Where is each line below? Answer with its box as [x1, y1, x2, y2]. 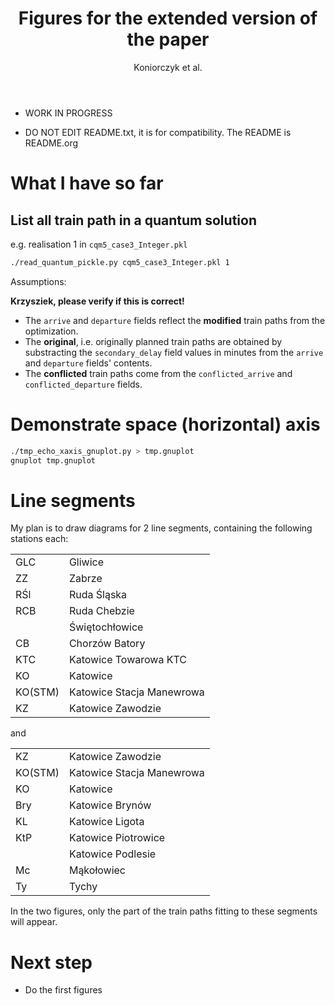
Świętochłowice [68, 620, 144, 634]
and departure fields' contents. [24, 357, 153, 369]
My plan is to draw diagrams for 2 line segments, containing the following [10, 522, 313, 534]
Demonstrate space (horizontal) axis [10, 413, 321, 436]
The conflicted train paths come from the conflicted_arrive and [24, 367, 293, 379]
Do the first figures [24, 984, 103, 996]
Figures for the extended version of [18, 7, 318, 30]
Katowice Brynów [68, 798, 152, 812]
